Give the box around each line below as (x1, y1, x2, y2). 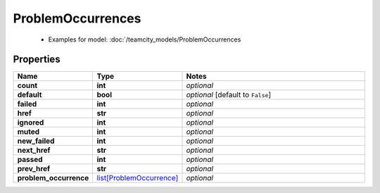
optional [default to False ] (186, 90, 272, 100)
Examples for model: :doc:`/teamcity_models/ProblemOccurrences (48, 35, 241, 44)
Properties (13, 54, 61, 66)
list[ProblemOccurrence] (96, 173, 179, 183)
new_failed (17, 136, 55, 146)
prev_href (17, 164, 51, 174)
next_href (17, 145, 51, 155)
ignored (17, 118, 44, 127)
